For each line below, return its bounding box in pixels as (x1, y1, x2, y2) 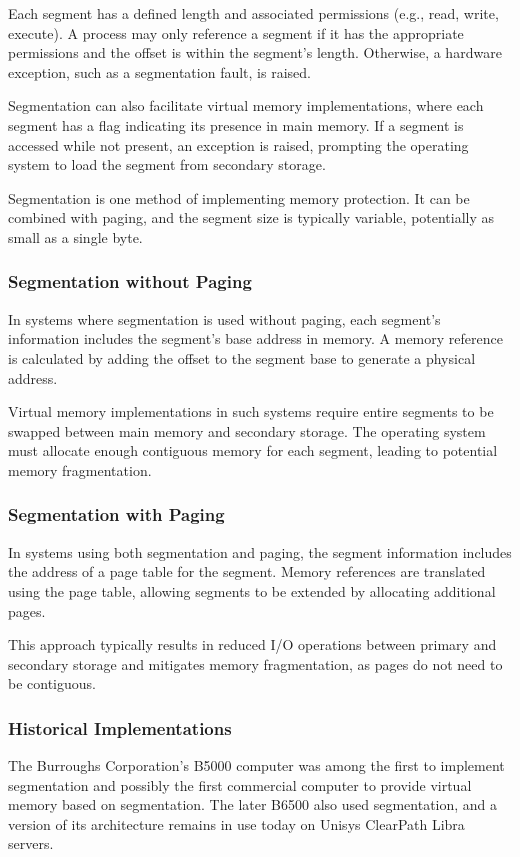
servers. (8, 833, 54, 854)
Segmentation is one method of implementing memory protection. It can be (8, 187, 470, 208)
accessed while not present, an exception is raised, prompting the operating (8, 134, 469, 155)
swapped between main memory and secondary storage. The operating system (8, 420, 486, 441)
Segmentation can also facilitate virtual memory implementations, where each (8, 95, 484, 116)
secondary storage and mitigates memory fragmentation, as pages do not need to (8, 653, 503, 674)
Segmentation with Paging (8, 502, 225, 527)
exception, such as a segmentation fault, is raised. (8, 61, 311, 82)
